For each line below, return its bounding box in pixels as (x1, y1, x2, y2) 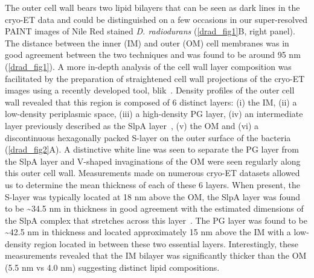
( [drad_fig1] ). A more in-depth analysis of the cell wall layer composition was (5, 60, 292, 72)
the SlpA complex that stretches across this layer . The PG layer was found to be (5, 213, 307, 226)
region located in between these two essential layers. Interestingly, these (34, 237, 298, 250)
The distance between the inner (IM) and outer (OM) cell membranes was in (5, 36, 289, 49)
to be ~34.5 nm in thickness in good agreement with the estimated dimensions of (5, 202, 304, 215)
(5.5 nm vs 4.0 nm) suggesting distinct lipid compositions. (5, 261, 220, 274)
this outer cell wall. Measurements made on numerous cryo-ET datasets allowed (5, 166, 300, 179)
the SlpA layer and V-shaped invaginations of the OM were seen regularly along (5, 154, 301, 167)
